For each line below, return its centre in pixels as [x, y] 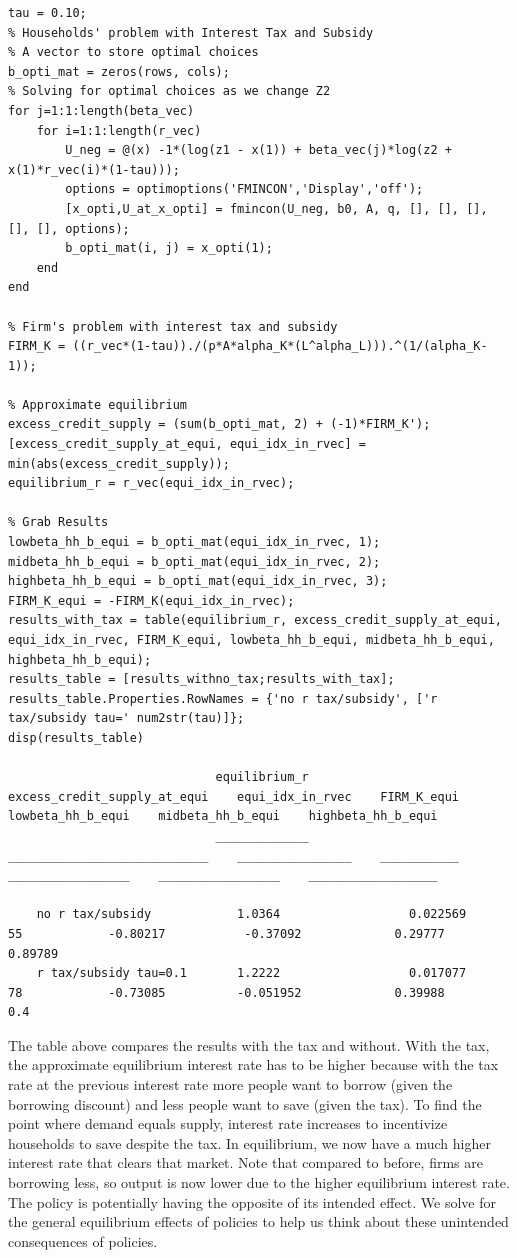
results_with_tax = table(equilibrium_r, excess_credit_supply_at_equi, [255, 620]
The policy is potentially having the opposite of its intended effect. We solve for [252, 1201]
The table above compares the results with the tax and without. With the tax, [249, 1044]
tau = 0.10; [47, 13]
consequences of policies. [83, 1240]
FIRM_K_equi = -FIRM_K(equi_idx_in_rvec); [151, 600]
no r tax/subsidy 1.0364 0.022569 [251, 914]
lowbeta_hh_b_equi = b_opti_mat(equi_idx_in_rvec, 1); [194, 542]
